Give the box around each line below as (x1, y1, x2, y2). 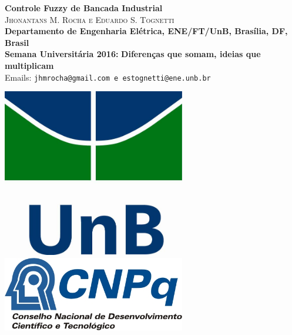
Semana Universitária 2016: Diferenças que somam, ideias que (5, 48, 261, 60)
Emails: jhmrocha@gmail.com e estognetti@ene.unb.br (5, 71, 211, 83)
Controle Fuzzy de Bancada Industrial (5, 2, 163, 14)
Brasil (5, 36, 29, 48)
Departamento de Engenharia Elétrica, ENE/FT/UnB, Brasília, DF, (5, 25, 288, 37)
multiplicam (5, 59, 54, 71)
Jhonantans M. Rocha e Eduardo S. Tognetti (5, 13, 174, 25)
